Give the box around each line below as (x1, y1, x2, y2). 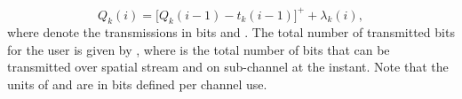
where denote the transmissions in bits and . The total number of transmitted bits (7, 23, 455, 42)
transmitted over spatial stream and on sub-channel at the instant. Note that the (7, 57, 449, 76)
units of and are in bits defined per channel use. (7, 75, 267, 94)
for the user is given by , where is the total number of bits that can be (7, 40, 390, 58)
